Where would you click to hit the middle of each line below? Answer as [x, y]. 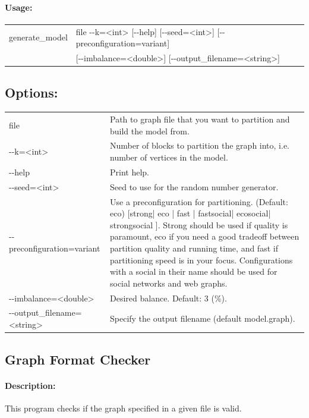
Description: [30, 385]
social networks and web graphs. [169, 283]
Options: [31, 92]
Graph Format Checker [78, 359]
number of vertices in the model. [169, 157]
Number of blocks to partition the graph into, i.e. [200, 145]
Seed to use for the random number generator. [194, 186]
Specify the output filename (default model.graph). [203, 318]
